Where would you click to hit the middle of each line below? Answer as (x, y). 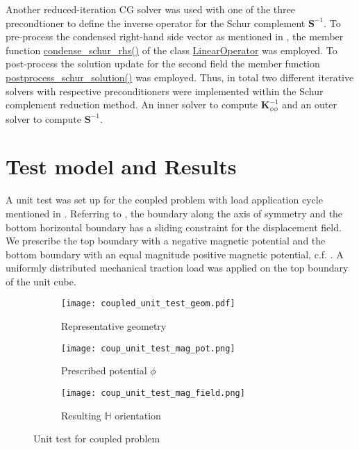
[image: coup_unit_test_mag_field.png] (153, 393)
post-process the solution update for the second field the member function (163, 64)
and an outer (309, 105)
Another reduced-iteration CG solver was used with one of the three (151, 9)
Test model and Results (121, 166)
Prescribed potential (104, 370)
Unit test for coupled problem (97, 439)
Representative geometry (114, 326)
